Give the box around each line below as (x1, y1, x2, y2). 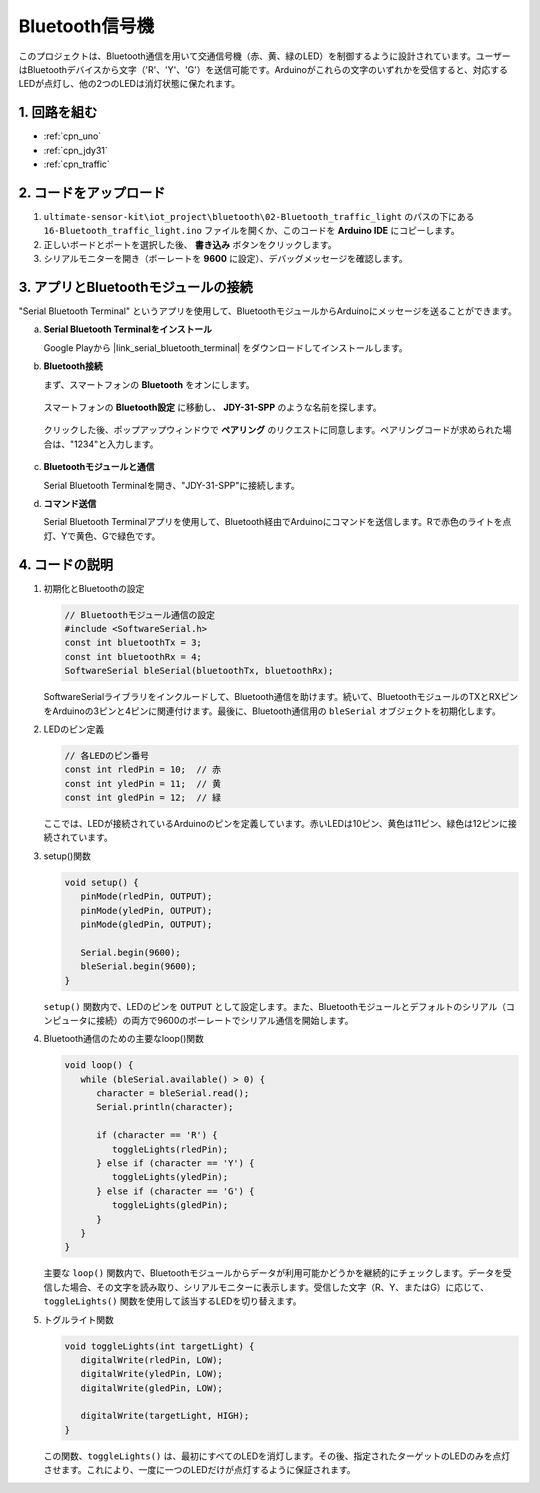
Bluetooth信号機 (18, 15, 155, 37)
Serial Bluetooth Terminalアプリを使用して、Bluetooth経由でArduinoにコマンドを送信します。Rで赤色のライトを (43, 516, 504, 528)
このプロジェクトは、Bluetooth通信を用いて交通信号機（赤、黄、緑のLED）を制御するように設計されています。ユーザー (18, 50, 511, 62)
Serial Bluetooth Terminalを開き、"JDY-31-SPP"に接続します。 (43, 479, 300, 491)
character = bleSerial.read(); (96, 1088, 250, 1099)
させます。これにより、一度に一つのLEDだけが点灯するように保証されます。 (43, 1464, 356, 1476)
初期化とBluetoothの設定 (43, 582, 145, 594)
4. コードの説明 (18, 556, 114, 573)
